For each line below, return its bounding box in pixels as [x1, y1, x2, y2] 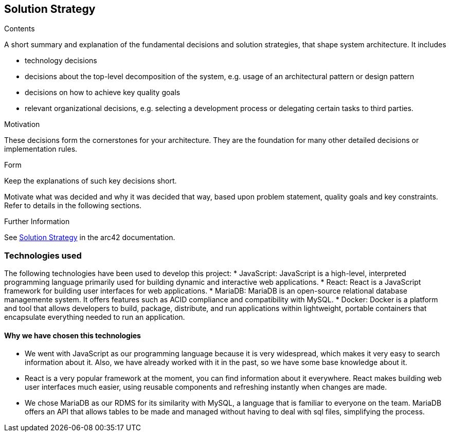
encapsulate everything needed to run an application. [4, 313, 185, 322]
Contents [4, 24, 35, 33]
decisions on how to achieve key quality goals [25, 88, 181, 97]
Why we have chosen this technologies [4, 331, 141, 340]
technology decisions [25, 56, 97, 65]
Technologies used [4, 250, 82, 261]
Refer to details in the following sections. [4, 201, 142, 210]
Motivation [4, 120, 40, 129]
